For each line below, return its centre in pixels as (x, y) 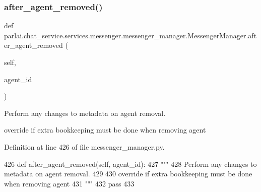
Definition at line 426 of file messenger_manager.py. (84, 146)
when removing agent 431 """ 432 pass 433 (69, 183)
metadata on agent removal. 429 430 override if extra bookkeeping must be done (128, 174)
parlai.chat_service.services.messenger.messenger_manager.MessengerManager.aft (130, 35)
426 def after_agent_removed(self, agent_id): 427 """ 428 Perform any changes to (130, 164)
